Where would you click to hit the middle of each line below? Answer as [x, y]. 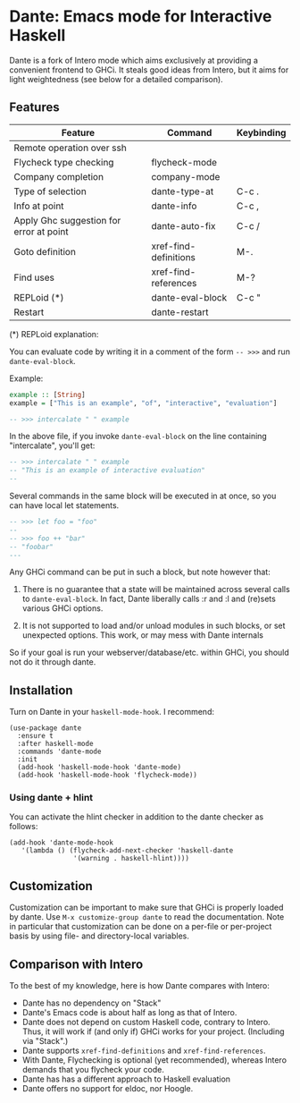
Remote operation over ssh [70, 148]
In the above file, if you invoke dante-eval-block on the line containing [138, 437]
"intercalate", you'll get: [52, 445]
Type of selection [50, 191]
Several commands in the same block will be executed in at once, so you [143, 496]
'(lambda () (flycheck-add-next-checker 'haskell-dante [127, 851]
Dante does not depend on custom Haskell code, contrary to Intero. [146, 1022]
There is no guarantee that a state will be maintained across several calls [156, 590]
